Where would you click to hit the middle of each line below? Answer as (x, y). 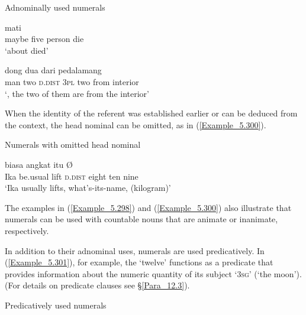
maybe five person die (44, 39)
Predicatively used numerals (56, 305)
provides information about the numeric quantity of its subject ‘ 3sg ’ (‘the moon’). (153, 273)
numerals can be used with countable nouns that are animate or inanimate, (141, 219)
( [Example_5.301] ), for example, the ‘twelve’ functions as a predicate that (139, 262)
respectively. (27, 230)
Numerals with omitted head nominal (73, 144)
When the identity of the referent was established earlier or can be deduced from (151, 113)
